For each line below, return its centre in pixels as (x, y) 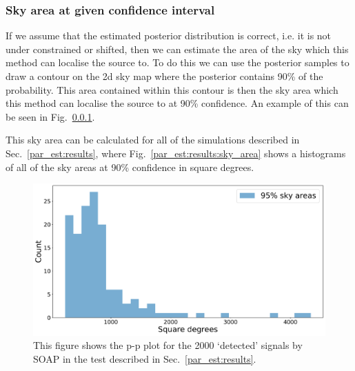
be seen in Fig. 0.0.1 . (50, 116)
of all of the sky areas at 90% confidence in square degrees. (130, 167)
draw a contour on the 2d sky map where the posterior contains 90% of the (164, 76)
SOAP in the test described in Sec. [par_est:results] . (145, 358)
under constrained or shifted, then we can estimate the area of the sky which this (177, 49)
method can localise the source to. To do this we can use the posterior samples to (177, 62)
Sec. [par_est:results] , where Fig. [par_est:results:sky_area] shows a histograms (176, 153)
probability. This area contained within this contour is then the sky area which (172, 89)
